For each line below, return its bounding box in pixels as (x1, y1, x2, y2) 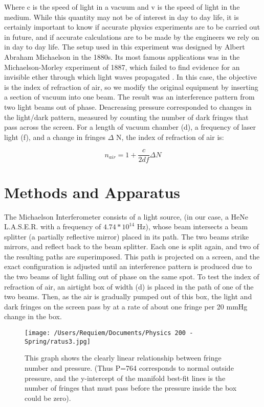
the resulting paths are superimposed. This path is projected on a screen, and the (4, 251, 260, 261)
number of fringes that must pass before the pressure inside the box (25, 382, 237, 393)
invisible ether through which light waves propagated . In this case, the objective (4, 71, 257, 82)
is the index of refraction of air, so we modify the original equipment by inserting (4, 81, 258, 92)
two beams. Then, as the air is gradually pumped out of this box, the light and (4, 291, 252, 302)
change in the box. (4, 311, 62, 322)
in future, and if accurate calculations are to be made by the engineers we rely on (4, 31, 259, 42)
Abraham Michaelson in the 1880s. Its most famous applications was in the (4, 51, 240, 62)
